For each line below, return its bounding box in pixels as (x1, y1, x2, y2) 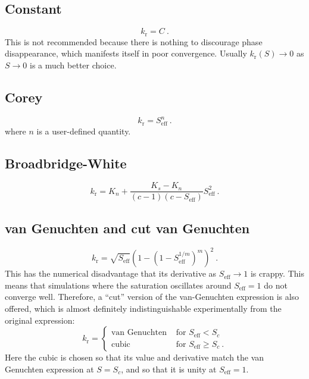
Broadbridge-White (5, 154, 127, 172)
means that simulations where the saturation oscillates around (5, 278, 232, 291)
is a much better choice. (29, 58, 117, 71)
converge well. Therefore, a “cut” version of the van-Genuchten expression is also (5, 290, 299, 303)
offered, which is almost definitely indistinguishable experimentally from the (5, 302, 282, 314)
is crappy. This (250, 267, 304, 280)
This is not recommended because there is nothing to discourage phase (5, 35, 263, 48)
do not (264, 278, 288, 291)
